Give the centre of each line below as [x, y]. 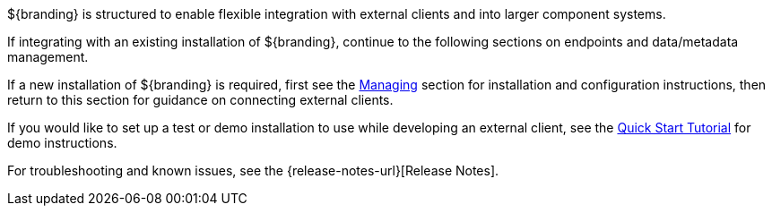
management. [48, 57]
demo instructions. [62, 143]
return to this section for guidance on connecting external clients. [200, 100]
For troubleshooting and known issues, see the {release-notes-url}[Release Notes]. [253, 170]
